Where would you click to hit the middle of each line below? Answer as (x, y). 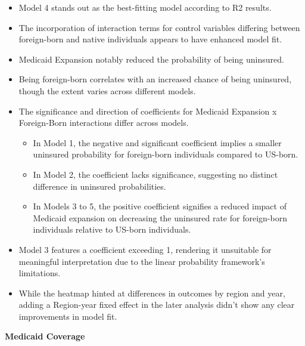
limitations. (40, 273)
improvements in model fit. (68, 316)
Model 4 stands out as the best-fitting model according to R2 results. (145, 7)
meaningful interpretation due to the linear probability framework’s (142, 261)
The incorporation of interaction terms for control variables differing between (159, 27)
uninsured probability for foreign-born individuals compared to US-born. (166, 154)
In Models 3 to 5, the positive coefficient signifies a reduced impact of (160, 206)
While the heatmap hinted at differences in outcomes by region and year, (152, 293)
